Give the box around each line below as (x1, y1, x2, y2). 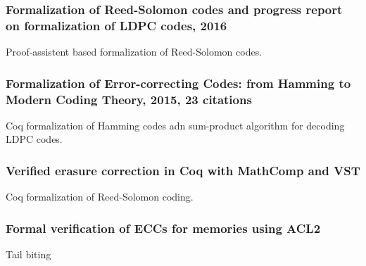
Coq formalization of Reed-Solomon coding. (6, 189, 194, 204)
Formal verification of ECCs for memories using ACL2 (6, 219, 321, 236)
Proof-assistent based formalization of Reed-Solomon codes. (6, 44, 263, 59)
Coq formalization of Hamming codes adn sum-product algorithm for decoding (6, 118, 345, 132)
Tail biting (6, 247, 51, 262)
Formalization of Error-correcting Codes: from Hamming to (6, 74, 351, 91)
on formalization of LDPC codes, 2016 (6, 16, 227, 34)
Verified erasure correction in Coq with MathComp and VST (6, 161, 360, 179)
